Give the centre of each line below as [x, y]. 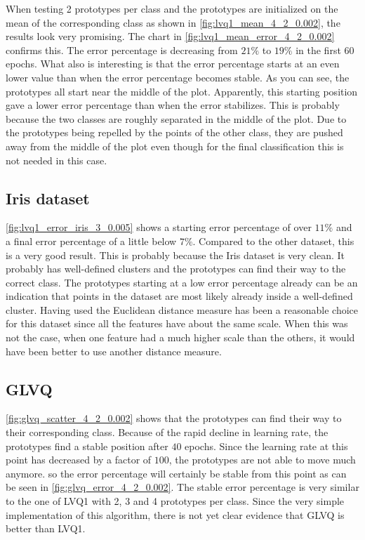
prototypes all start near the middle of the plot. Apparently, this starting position [182, 91]
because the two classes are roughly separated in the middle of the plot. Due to [176, 118]
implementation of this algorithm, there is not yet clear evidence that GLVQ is [175, 514]
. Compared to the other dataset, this [273, 241]
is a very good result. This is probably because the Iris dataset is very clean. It [175, 255]
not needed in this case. [57, 160]
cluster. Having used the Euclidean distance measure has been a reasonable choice [182, 309]
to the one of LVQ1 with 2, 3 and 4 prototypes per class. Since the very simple [175, 501]
